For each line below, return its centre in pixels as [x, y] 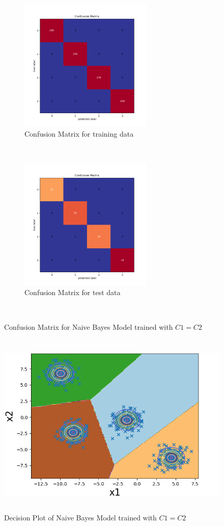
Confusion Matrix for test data [73, 292]
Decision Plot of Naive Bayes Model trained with [80, 517]
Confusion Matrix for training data [79, 133]
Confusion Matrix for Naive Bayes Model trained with [89, 326]
